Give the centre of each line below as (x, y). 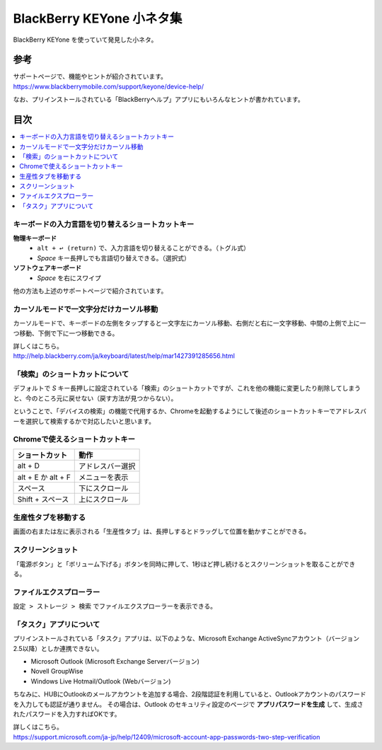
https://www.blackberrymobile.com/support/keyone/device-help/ (109, 86)
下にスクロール (104, 488)
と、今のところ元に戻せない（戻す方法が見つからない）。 (95, 398)
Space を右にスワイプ (69, 278)
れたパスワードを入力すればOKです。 (67, 714)
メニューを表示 (104, 477)
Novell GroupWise (57, 671)
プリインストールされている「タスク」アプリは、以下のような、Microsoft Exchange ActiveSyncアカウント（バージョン (186, 639)
